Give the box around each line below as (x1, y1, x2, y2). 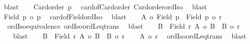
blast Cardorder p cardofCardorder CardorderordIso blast (3, 1, 207, 11)
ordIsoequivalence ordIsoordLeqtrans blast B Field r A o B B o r (7, 21, 240, 31)
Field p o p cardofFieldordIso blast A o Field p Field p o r (3, 11, 222, 21)
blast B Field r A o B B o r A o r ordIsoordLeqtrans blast (13, 30, 247, 41)
